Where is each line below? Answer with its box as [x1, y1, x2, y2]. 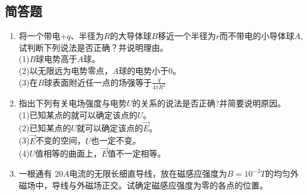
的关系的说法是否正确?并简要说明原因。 [132, 97, 286, 109]
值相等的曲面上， [35, 147, 102, 160]
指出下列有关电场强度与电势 [18, 97, 127, 109]
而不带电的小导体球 [219, 30, 295, 42]
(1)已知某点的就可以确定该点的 [18, 109, 137, 121]
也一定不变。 [91, 134, 141, 147]
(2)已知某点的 [18, 121, 71, 134]
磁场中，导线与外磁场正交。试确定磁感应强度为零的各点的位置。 [18, 178, 268, 191]
